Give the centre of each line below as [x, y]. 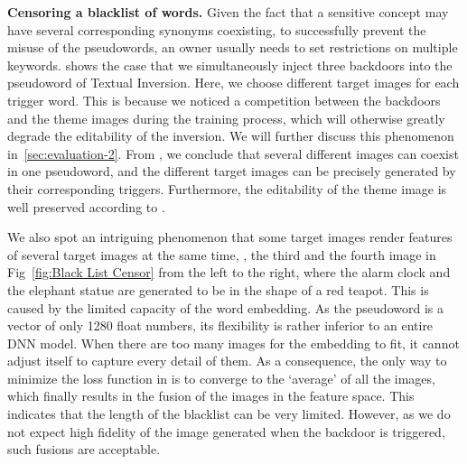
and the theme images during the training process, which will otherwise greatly [226, 118]
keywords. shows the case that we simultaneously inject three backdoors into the [230, 65]
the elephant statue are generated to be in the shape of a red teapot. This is [218, 289]
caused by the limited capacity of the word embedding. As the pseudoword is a [225, 307]
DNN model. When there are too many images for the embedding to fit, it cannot [233, 343]
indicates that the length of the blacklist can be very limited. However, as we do [229, 414]
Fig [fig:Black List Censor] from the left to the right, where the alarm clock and [229, 272]
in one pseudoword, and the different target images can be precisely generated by [232, 171]
